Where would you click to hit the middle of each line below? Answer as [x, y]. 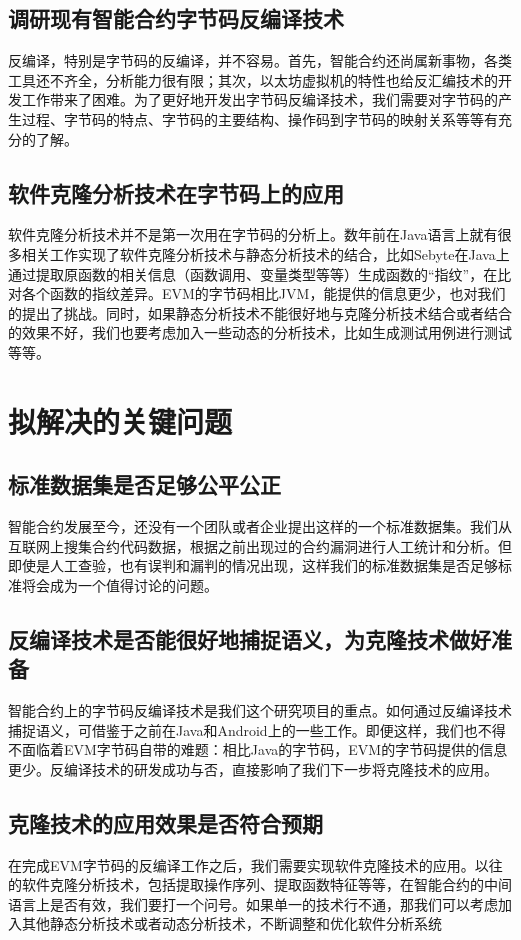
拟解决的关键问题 [120, 420]
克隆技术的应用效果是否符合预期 [165, 822]
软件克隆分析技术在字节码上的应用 [176, 192]
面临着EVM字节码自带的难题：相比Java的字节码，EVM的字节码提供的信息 [264, 749]
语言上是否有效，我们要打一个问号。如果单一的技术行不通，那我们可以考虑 [253, 903]
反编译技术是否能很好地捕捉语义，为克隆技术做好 [249, 638]
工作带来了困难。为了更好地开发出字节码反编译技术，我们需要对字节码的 [259, 99]
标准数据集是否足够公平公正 [144, 484]
